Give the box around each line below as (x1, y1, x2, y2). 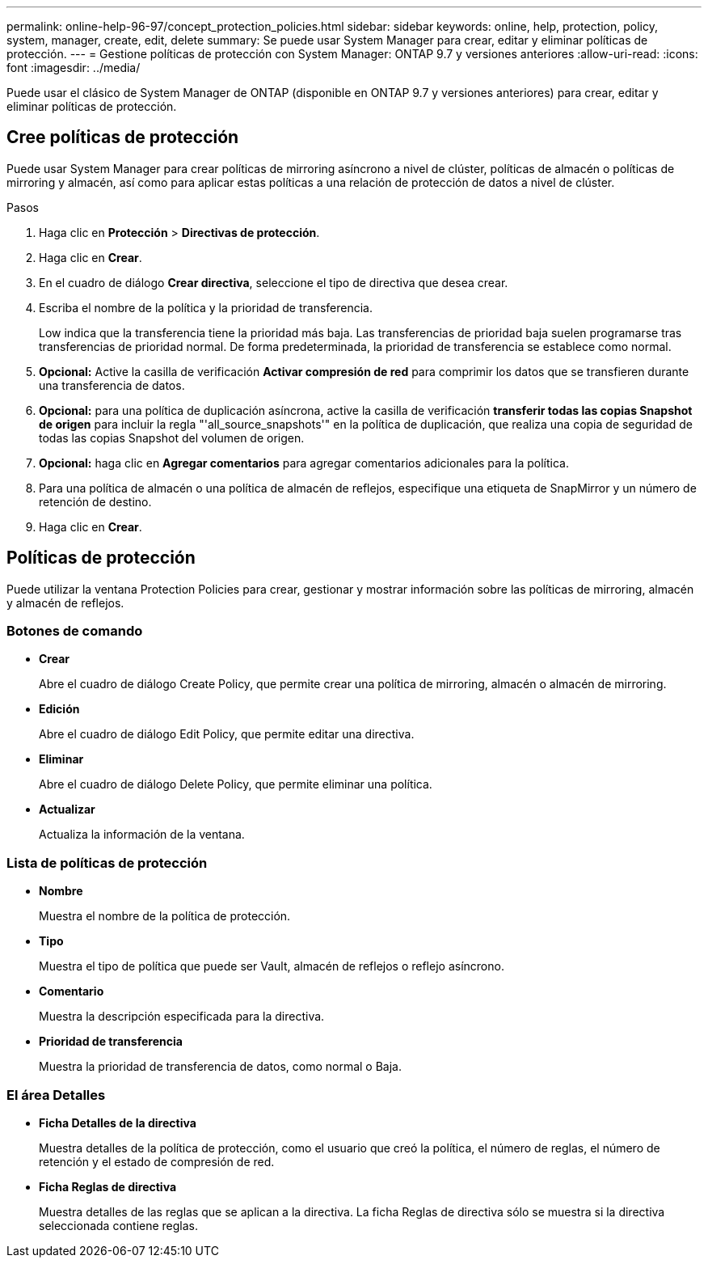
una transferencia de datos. (39, 378, 185, 392)
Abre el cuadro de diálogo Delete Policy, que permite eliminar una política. (39, 777, 432, 792)
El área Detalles (6, 1086, 106, 1103)
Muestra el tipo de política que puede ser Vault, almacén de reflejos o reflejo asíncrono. (39, 959, 504, 974)
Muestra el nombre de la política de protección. (39, 909, 291, 924)
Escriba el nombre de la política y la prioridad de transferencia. (39, 300, 373, 315)
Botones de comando (6, 623, 143, 640)
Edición (39, 702, 80, 717)
